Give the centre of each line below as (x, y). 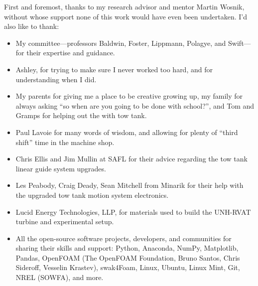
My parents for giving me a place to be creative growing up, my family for (129, 96)
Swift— (240, 43)
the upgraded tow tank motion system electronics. (92, 195)
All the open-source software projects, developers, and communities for (124, 238)
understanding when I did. (56, 79)
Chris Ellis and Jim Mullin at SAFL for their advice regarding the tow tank (131, 159)
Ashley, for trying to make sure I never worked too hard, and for (114, 69)
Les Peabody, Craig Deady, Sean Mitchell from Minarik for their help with (129, 185)
